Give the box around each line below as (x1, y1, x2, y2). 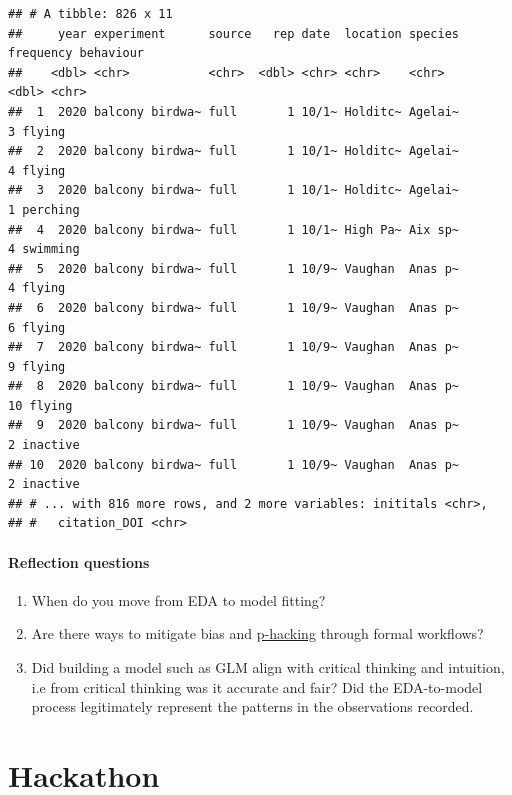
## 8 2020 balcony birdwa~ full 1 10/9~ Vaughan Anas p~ (8, 379, 460, 394)
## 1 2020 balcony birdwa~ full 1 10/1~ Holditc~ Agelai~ (8, 104, 460, 119)
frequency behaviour (8, 46, 145, 61)
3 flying (8, 124, 66, 139)
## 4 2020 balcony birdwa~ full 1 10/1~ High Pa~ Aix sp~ (8, 222, 460, 237)
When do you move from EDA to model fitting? (31, 589, 326, 610)
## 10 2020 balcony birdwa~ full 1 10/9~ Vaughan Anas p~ (8, 457, 460, 472)
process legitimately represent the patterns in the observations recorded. (31, 696, 474, 717)
